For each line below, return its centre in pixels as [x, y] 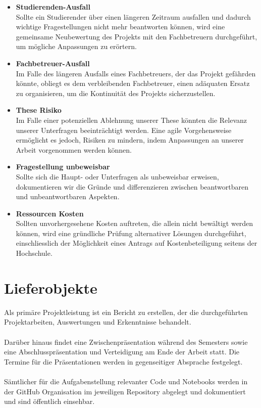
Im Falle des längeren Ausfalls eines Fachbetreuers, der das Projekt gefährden [136, 73]
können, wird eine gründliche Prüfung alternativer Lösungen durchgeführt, [131, 233]
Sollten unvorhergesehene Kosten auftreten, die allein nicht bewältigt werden [135, 223]
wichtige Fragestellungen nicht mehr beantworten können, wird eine [120, 27]
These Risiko [39, 110]
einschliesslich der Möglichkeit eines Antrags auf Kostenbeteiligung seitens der [137, 243]
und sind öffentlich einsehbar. [49, 401]
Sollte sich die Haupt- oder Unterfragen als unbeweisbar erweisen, [117, 176]
